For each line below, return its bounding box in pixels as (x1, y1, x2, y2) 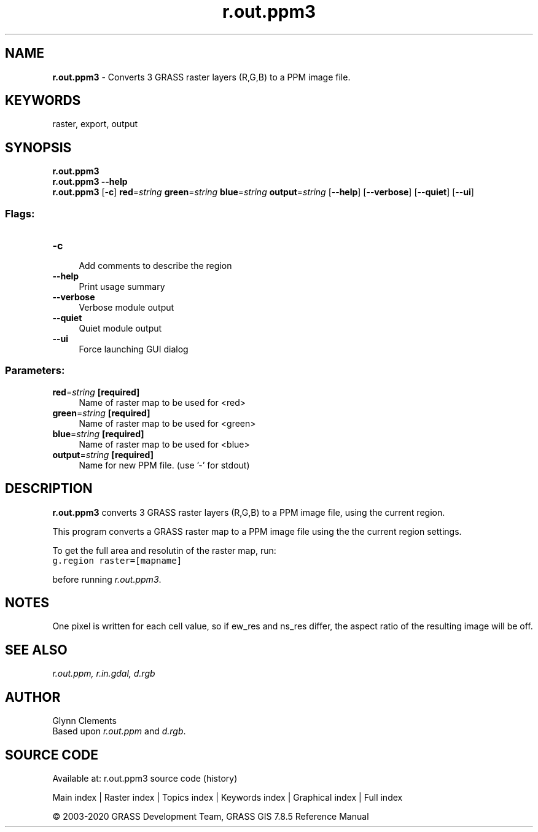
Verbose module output (79, 302, 174, 313)
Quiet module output (79, 323, 162, 334)
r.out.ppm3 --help (52, 176, 128, 187)
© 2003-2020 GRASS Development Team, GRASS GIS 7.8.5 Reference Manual (52, 811, 369, 822)
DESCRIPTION (5, 481, 93, 497)
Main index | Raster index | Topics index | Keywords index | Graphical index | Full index (52, 792, 403, 803)
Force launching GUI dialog (79, 344, 189, 355)
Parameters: (5, 364, 65, 377)
